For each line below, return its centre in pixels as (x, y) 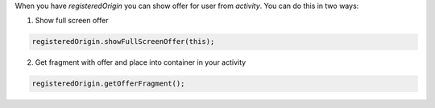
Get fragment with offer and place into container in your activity (141, 62)
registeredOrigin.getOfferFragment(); (108, 84)
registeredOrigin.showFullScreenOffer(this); (123, 42)
